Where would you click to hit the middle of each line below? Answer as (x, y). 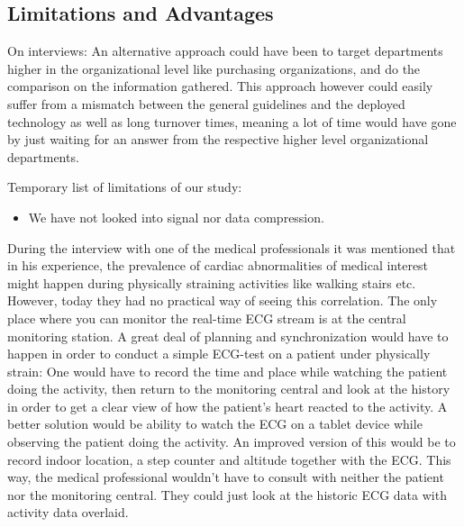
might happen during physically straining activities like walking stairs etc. (212, 282)
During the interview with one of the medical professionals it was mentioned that (232, 247)
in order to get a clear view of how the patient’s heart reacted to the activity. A (227, 406)
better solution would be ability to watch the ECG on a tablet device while (215, 424)
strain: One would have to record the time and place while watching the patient (227, 371)
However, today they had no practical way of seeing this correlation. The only (223, 300)
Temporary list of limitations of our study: (125, 187)
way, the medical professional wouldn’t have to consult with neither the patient (226, 477)
